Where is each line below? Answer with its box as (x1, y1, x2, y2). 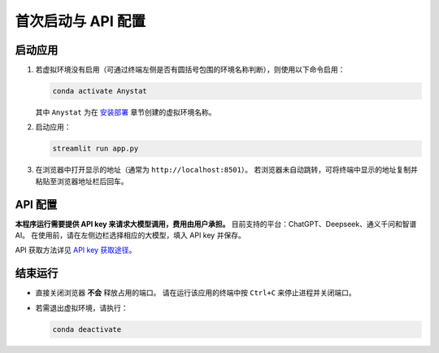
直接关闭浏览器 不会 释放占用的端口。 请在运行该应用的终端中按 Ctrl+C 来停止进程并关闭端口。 (35, 288, 357, 298)
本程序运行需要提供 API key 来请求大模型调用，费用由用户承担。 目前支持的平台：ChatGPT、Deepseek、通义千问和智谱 (15, 219, 417, 229)
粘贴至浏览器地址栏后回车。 (35, 176, 128, 186)
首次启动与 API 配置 (15, 12, 146, 30)
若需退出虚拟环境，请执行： (35, 303, 128, 312)
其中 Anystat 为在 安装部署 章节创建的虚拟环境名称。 (35, 107, 216, 117)
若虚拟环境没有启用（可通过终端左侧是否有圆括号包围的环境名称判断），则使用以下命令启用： (35, 65, 346, 75)
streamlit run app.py (52, 144, 139, 154)
